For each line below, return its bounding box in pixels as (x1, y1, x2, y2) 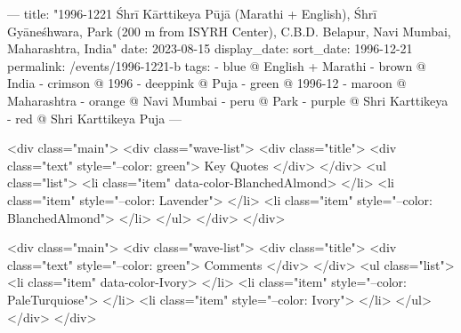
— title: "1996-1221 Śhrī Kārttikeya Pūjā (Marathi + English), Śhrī (7, 4, 377, 22)
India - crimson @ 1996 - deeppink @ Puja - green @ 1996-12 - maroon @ (7, 74, 407, 92)
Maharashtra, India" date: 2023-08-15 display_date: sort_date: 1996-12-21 (7, 39, 413, 58)
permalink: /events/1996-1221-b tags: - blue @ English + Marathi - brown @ (7, 56, 426, 75)
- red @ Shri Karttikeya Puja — (7, 108, 182, 127)
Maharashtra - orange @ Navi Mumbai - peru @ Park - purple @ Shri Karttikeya (7, 91, 449, 109)
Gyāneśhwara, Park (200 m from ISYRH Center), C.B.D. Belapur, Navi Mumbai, (7, 21, 451, 40)
